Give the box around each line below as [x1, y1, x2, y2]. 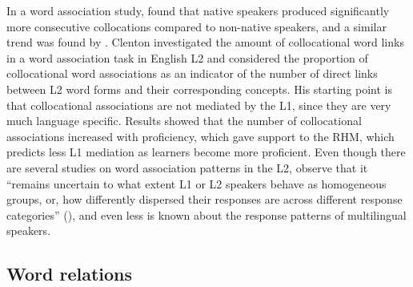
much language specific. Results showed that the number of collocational [6, 112, 362, 129]
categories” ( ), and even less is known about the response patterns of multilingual [6, 206, 407, 223]
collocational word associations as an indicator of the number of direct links [6, 65, 378, 82]
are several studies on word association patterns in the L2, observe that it [6, 159, 368, 176]
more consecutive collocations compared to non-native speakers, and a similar [6, 18, 387, 34]
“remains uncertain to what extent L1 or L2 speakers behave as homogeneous [6, 175, 387, 192]
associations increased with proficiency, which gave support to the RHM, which [6, 127, 395, 144]
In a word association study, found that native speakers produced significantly [6, 2, 390, 18]
